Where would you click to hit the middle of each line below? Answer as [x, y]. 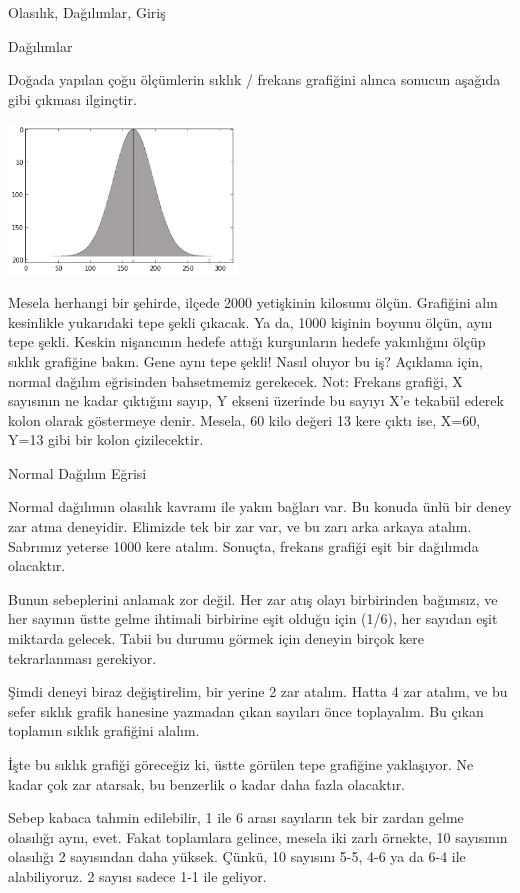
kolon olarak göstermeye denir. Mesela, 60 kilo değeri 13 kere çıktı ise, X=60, [244, 419]
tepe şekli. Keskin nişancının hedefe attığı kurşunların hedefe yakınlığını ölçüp [247, 341]
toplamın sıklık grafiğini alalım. [104, 730]
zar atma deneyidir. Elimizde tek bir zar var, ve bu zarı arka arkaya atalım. [240, 526]
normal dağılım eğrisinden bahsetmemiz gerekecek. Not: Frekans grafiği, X [235, 380]
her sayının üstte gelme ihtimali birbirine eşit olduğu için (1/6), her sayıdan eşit [253, 618]
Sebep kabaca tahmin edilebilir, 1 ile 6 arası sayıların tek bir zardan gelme [236, 817]
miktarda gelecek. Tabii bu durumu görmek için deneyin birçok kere [216, 638]
